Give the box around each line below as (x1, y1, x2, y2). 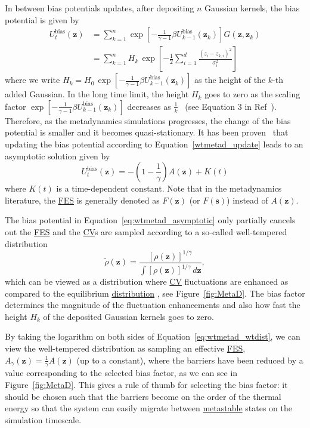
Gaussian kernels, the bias (204, 2, 300, 14)
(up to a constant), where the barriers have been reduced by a (76, 353, 303, 366)
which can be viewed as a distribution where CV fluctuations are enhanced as (5, 275, 289, 288)
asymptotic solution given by (5, 149, 110, 162)
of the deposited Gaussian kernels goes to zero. (43, 310, 214, 322)
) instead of (227, 193, 268, 206)
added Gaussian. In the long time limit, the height (5, 88, 189, 100)
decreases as (127, 100, 171, 112)
